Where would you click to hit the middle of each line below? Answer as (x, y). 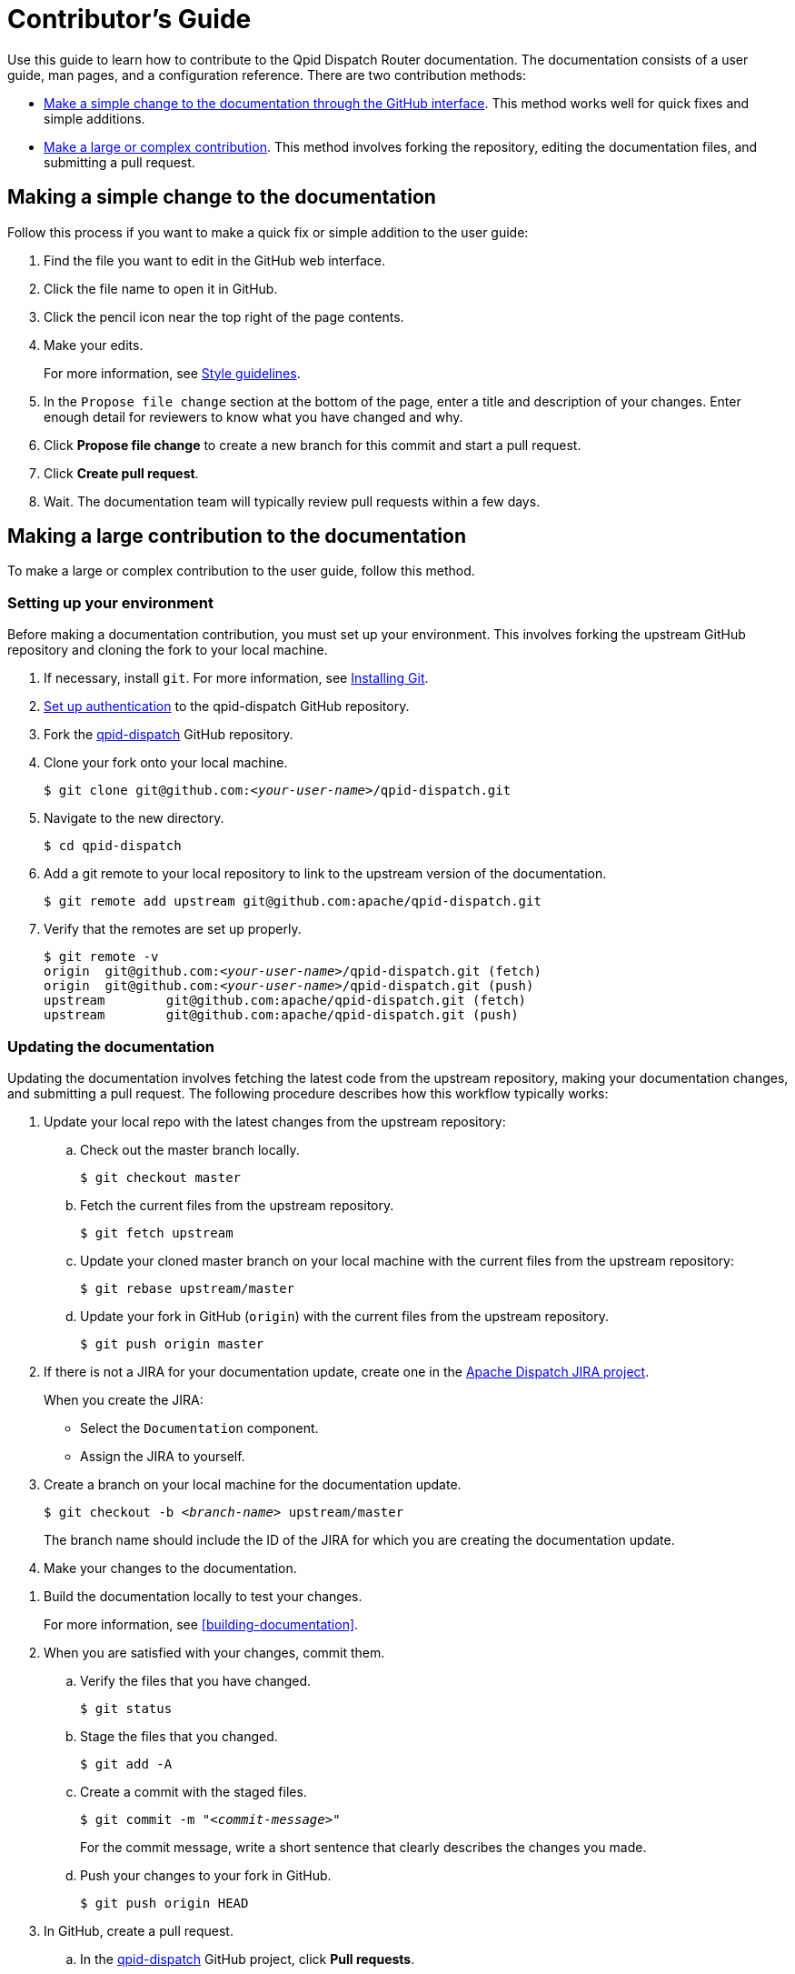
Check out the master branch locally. (190, 1149)
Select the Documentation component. (199, 1428)
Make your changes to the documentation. (170, 1568)
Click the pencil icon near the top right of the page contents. (224, 316)
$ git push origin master (172, 1343)
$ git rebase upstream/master (188, 1288)
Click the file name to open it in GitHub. (161, 288)
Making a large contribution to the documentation (237, 536)
